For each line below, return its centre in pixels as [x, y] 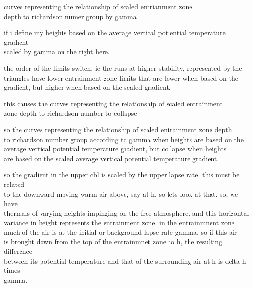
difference [18, 251]
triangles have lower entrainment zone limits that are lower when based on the [121, 77]
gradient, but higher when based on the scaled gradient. [87, 87]
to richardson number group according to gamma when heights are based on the [124, 139]
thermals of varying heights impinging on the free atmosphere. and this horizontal [126, 213]
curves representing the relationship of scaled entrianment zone [98, 6]
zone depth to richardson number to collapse [71, 113]
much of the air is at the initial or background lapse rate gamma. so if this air [121, 232]
